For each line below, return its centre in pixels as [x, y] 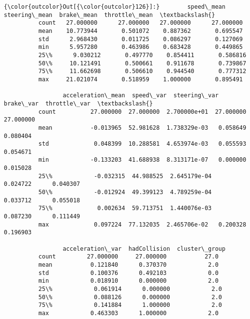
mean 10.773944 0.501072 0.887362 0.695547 [140, 31]
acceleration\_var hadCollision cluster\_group [144, 249]
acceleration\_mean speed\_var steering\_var [140, 96]
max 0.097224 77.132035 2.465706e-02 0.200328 [142, 224]
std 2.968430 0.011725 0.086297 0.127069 [140, 39]
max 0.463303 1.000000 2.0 [128, 313]
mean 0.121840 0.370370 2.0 [128, 265]
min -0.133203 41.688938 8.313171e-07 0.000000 [142, 160]
